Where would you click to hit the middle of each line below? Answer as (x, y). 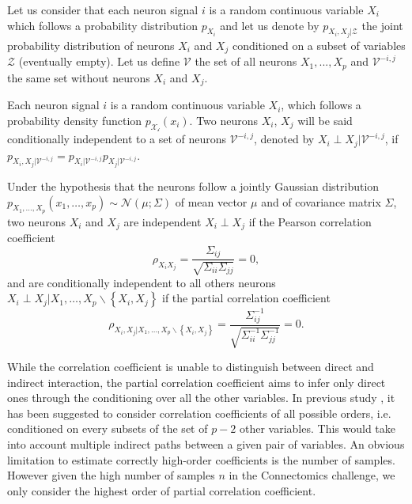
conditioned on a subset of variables (319, 45)
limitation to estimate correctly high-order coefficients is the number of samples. (201, 459)
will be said (325, 120)
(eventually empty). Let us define (99, 61)
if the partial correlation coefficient (246, 298)
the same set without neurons (79, 77)
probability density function (75, 120)
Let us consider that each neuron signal (103, 9)
